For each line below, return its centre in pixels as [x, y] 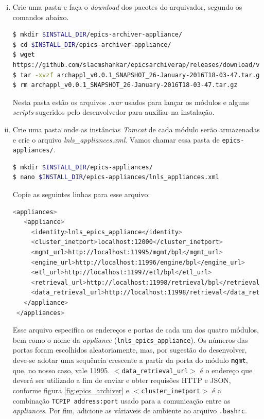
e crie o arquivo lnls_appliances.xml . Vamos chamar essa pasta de [116, 139]
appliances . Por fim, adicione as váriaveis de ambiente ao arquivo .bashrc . [130, 411]
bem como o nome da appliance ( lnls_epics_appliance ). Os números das [130, 339]
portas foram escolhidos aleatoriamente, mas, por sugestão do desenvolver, [130, 350]
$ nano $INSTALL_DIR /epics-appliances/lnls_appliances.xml [116, 177]
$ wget [24, 55]
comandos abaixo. [41, 17]
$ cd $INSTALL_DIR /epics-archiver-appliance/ [92, 45]
